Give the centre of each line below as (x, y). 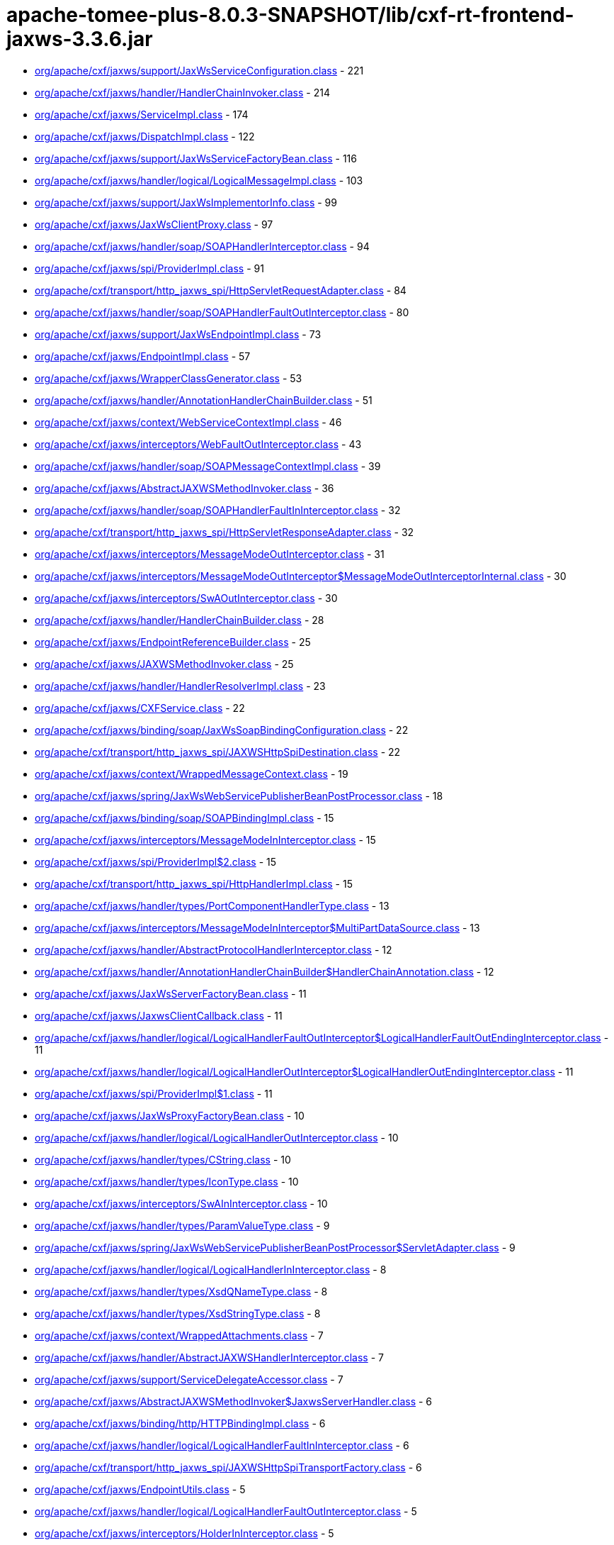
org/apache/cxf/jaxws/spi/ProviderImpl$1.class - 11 (154, 1093)
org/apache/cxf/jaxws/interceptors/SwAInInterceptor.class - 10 (181, 1203)
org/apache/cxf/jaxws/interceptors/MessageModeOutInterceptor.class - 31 (210, 554)
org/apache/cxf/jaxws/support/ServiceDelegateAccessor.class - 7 (189, 1379)
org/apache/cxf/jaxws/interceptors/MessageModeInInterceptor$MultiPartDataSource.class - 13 (257, 927)
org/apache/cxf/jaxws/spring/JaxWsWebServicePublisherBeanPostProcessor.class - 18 (239, 796)
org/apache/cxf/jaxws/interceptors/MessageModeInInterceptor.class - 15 (205, 840)
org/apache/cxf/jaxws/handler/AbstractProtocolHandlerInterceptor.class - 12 (214, 949)
